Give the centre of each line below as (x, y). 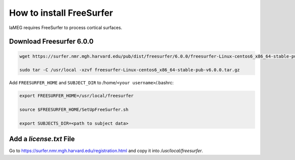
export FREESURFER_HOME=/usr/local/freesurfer (76, 96)
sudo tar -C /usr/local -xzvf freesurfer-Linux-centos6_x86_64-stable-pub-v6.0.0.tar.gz (130, 70)
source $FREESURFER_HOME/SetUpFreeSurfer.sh (74, 110)
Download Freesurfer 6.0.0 (51, 42)
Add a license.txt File (42, 139)
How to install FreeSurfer (61, 13)
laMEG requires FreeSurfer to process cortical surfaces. (66, 28)
